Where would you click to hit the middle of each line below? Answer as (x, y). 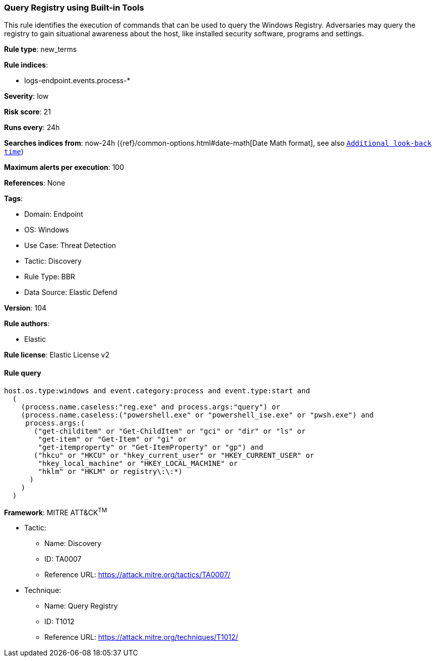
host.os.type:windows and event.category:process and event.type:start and (157, 390)
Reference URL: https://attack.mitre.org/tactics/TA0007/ (138, 575)
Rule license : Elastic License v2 (57, 355)
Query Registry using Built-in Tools (74, 8)
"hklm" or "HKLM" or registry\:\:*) (110, 471)
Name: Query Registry (81, 606)
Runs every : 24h (32, 128)
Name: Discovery (73, 544)
